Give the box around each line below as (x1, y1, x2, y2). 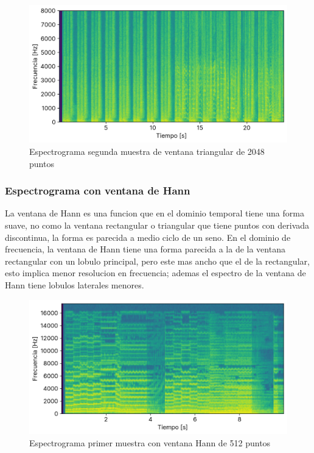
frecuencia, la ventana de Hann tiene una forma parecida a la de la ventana (5, 243, 285, 255)
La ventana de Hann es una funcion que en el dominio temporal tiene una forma (5, 207, 304, 219)
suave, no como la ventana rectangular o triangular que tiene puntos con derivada (5, 219, 310, 232)
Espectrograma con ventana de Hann (5, 183, 190, 198)
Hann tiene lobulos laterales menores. (5, 279, 144, 291)
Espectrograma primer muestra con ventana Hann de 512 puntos (29, 436, 271, 449)
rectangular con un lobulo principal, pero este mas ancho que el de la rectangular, (5, 254, 310, 267)
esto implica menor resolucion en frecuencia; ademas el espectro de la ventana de (5, 266, 306, 279)
